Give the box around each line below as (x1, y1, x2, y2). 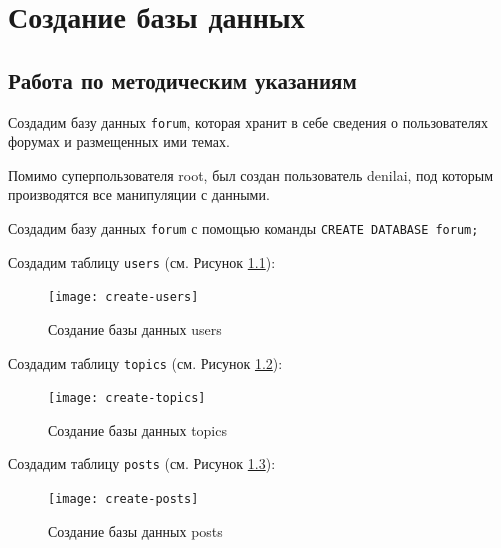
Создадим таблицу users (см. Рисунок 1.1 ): (8, 251, 276, 272)
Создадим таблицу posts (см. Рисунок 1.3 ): (8, 453, 276, 474)
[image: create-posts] (48, 492, 199, 507)
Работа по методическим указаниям (8, 64, 357, 95)
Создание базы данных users (48, 318, 222, 339)
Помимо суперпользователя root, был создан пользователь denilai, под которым (8, 164, 494, 185)
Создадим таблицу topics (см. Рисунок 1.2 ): (8, 352, 283, 373)
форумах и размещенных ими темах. (8, 131, 230, 152)
